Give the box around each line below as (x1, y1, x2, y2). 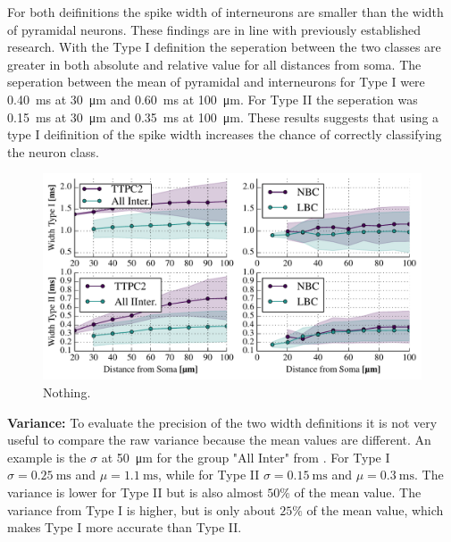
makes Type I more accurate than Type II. (7, 518, 242, 537)
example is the (7, 447, 87, 466)
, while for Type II (158, 465, 260, 484)
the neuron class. (7, 142, 99, 161)
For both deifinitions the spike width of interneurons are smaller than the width (7, 3, 444, 21)
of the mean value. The (294, 482, 422, 501)
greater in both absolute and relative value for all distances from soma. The (7, 54, 422, 73)
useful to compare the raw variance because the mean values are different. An (7, 430, 431, 449)
